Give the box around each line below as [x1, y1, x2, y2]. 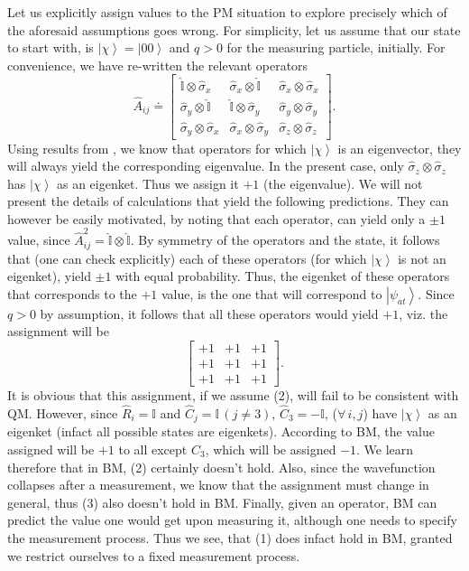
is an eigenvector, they [337, 138, 462, 157]
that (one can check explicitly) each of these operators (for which [7, 248, 367, 267]
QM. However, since [7, 403, 118, 422]
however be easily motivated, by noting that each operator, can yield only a [7, 209, 426, 228]
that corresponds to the [7, 284, 137, 303]
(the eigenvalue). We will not [262, 173, 423, 192]
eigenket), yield [7, 267, 91, 285]
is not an [398, 248, 446, 267]
